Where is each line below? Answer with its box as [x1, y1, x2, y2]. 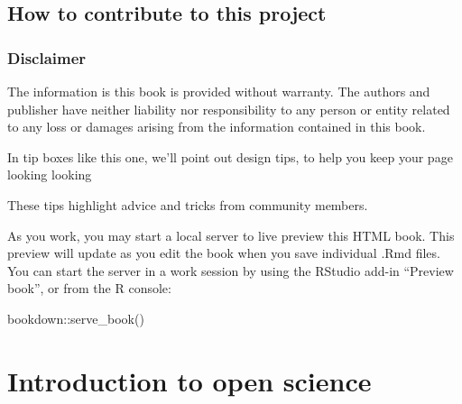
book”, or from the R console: [7, 279, 171, 298]
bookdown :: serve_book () [7, 308, 144, 327]
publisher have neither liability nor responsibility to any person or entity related [7, 99, 450, 118]
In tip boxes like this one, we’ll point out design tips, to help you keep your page [7, 147, 453, 166]
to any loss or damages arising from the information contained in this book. [7, 117, 426, 136]
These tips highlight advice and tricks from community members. [7, 195, 368, 214]
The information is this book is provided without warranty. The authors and [7, 82, 430, 100]
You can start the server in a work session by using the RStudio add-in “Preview [7, 261, 454, 280]
